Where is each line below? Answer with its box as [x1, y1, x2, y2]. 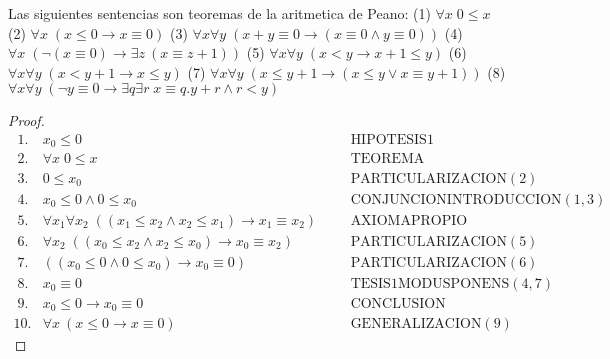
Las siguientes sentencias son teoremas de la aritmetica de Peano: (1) [8, 3, 431, 23]
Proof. [8, 110, 45, 131]
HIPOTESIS [350, 132, 427, 147]
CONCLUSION [350, 296, 446, 311]
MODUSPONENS [397, 276, 510, 291]
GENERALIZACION [350, 317, 482, 332]
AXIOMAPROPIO [350, 213, 468, 228]
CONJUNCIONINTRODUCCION [350, 192, 562, 207]
